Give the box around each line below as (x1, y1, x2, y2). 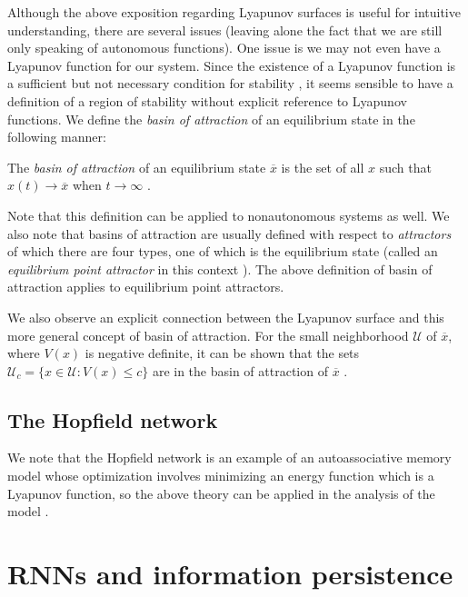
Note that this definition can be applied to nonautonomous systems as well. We (7, 205, 450, 224)
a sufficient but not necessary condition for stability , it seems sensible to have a (7, 74, 453, 93)
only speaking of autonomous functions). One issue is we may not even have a (7, 38, 441, 57)
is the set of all (281, 157, 364, 176)
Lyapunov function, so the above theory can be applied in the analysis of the (7, 483, 435, 502)
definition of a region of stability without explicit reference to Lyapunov (7, 91, 407, 110)
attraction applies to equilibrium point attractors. (7, 277, 284, 296)
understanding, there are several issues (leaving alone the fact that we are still (7, 20, 443, 39)
